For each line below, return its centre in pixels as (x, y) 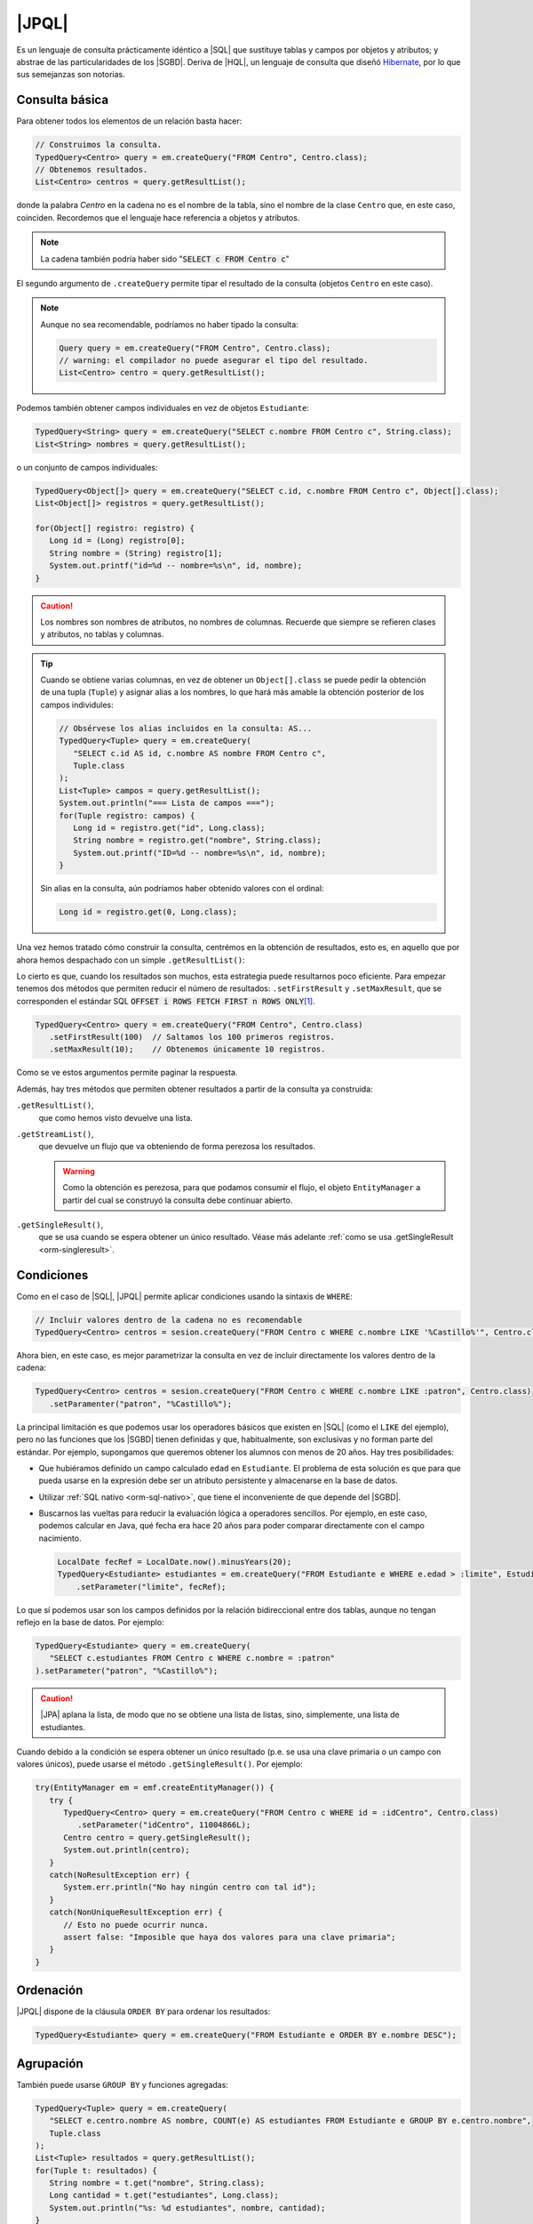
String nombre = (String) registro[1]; (136, 553)
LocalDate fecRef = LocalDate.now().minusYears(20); (175, 1562)
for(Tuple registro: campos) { (127, 815)
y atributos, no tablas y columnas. (102, 634)
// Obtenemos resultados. (91, 169)
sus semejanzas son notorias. (71, 75)
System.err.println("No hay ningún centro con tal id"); (190, 1887)
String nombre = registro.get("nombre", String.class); (197, 840)
